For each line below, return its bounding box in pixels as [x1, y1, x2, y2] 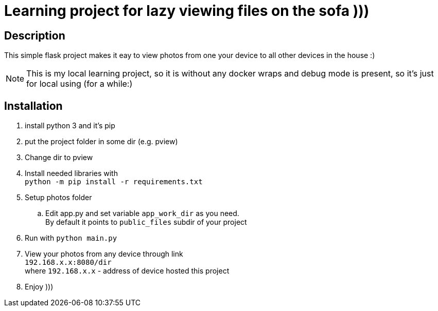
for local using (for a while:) [26, 79, 133, 89]
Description [4, 29, 65, 42]
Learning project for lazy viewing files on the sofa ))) [4, 2, 370, 20]
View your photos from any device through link [25, 249, 183, 259]
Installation [4, 99, 63, 112]
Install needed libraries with [25, 169, 118, 178]
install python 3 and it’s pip [25, 121, 115, 130]
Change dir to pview [25, 153, 93, 162]
